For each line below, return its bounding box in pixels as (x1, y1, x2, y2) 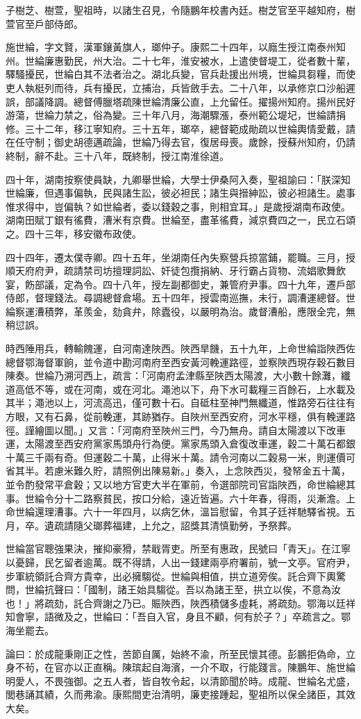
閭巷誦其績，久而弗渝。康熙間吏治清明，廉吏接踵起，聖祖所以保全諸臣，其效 (6, 687, 355, 702)
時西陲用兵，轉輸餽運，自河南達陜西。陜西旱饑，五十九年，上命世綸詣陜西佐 (6, 341, 355, 356)
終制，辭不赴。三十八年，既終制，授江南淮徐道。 (6, 148, 229, 163)
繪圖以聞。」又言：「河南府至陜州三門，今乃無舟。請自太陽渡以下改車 (34, 422, 346, 437)
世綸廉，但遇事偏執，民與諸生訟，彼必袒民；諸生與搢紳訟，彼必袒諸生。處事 (6, 185, 355, 200)
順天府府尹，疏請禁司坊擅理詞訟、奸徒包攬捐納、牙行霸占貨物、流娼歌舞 (6, 263, 336, 278)
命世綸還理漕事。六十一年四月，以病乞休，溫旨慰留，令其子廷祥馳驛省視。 (6, 504, 346, 519)
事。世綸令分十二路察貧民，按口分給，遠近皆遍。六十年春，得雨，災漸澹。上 (6, 490, 355, 505)
